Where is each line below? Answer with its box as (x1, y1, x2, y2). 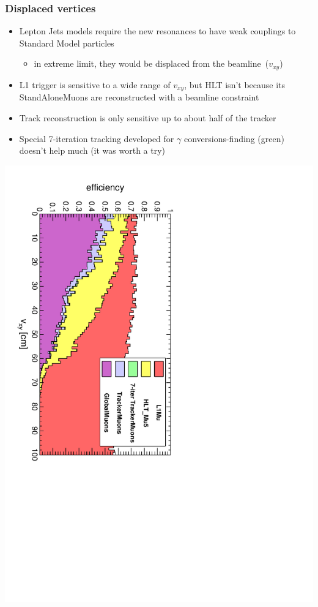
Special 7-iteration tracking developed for (19, 132, 174, 145)
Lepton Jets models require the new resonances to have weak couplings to (19, 25, 296, 37)
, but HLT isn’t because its (184, 78, 286, 91)
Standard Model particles (19, 36, 114, 49)
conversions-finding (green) (183, 132, 284, 145)
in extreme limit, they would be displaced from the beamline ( (34, 57, 269, 70)
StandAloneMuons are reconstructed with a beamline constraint (19, 91, 259, 104)
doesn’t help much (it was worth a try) (19, 144, 166, 157)
